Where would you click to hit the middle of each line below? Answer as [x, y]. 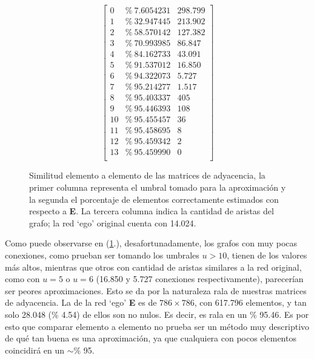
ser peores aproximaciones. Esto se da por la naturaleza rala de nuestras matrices [156, 290]
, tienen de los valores [267, 255]
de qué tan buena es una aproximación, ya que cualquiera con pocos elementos [151, 338]
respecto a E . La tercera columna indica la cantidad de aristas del [152, 211]
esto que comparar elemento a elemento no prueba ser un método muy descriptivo [157, 326]
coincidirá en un [35, 350]
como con [22, 279]
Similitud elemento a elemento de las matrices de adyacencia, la [147, 175]
